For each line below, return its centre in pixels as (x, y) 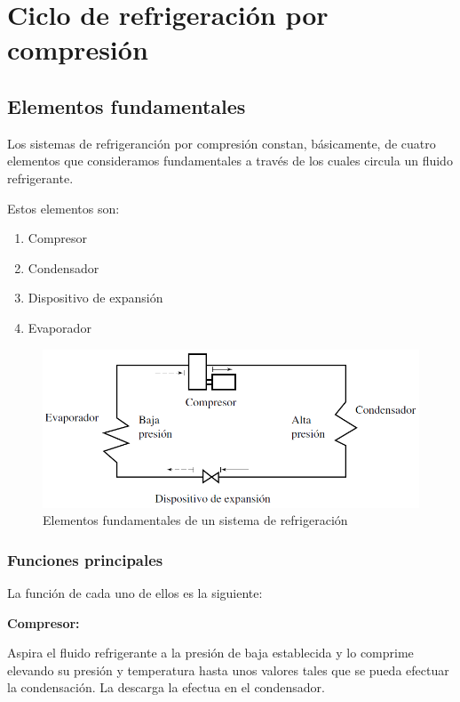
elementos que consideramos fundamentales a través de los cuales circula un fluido (230, 161)
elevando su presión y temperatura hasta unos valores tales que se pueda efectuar (228, 670)
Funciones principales (85, 559)
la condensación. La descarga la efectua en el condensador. (166, 687)
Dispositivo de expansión (95, 298)
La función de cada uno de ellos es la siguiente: (135, 593)
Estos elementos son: (63, 208)
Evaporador (59, 327)
